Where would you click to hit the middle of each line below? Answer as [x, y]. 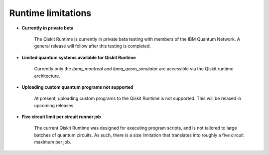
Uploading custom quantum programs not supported [77, 87]
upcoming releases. [54, 105]
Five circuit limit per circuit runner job [62, 117]
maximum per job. [53, 142]
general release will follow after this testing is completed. [93, 46]
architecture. [47, 76]
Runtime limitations [50, 13]
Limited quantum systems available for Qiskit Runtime [79, 57]
